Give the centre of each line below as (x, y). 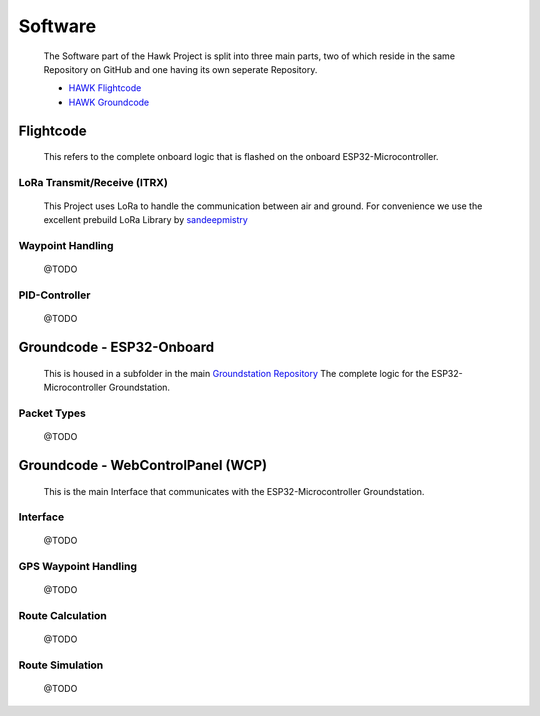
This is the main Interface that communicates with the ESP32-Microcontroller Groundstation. (234, 491)
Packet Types (52, 413)
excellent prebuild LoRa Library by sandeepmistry (146, 220)
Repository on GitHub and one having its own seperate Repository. (180, 69)
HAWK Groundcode (109, 102)
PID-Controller (54, 295)
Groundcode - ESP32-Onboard (116, 347)
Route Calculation (62, 616)
